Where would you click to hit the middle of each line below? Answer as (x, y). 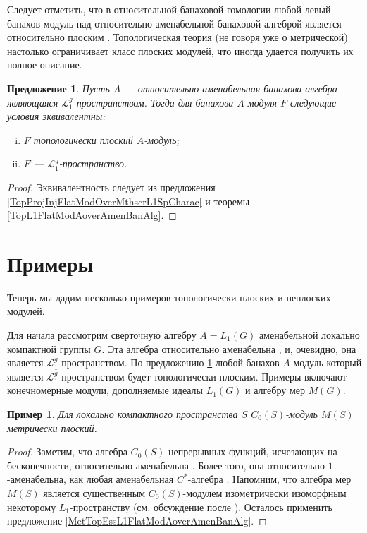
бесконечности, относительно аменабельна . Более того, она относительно (166, 465)
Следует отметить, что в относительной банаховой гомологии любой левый (169, 9)
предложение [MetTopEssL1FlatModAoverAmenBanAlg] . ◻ (137, 521)
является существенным (94, 492)
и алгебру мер (275, 390)
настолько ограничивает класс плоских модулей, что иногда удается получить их (180, 50)
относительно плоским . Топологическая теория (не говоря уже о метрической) (178, 37)
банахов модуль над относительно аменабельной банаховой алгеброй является (174, 23)
